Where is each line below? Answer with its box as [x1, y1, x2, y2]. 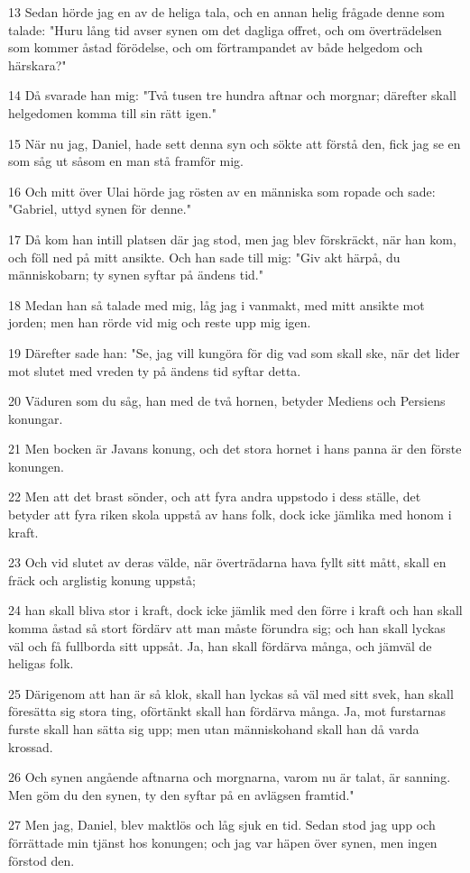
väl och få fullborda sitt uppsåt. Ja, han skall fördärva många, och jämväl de [8, 636, 432, 655]
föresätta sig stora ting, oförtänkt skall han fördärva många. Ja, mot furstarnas [8, 702, 447, 721]
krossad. [8, 737, 53, 756]
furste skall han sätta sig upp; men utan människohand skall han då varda [8, 720, 419, 738]
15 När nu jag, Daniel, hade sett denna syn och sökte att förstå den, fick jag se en [8, 133, 461, 152]
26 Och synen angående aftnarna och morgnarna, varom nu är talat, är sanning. [8, 767, 451, 786]
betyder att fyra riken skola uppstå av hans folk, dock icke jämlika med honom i [8, 505, 452, 524]
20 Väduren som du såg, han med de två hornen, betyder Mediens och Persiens [8, 391, 446, 410]
